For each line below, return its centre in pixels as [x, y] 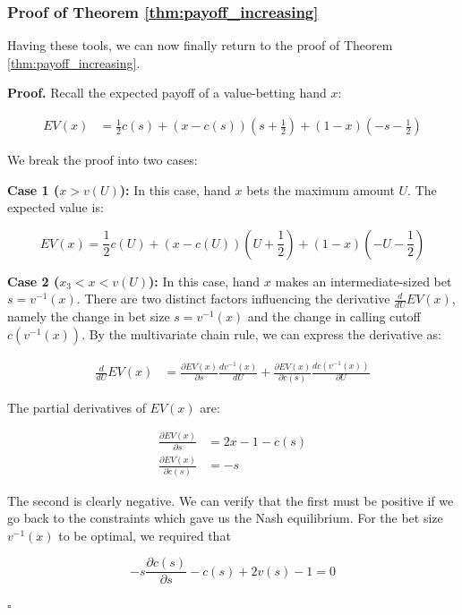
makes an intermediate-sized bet [364, 281]
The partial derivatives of [77, 407]
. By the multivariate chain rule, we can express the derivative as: [261, 333]
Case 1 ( [34, 189]
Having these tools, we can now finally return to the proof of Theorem [200, 45]
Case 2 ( [34, 281]
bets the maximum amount [321, 189]
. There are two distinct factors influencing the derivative [233, 299]
